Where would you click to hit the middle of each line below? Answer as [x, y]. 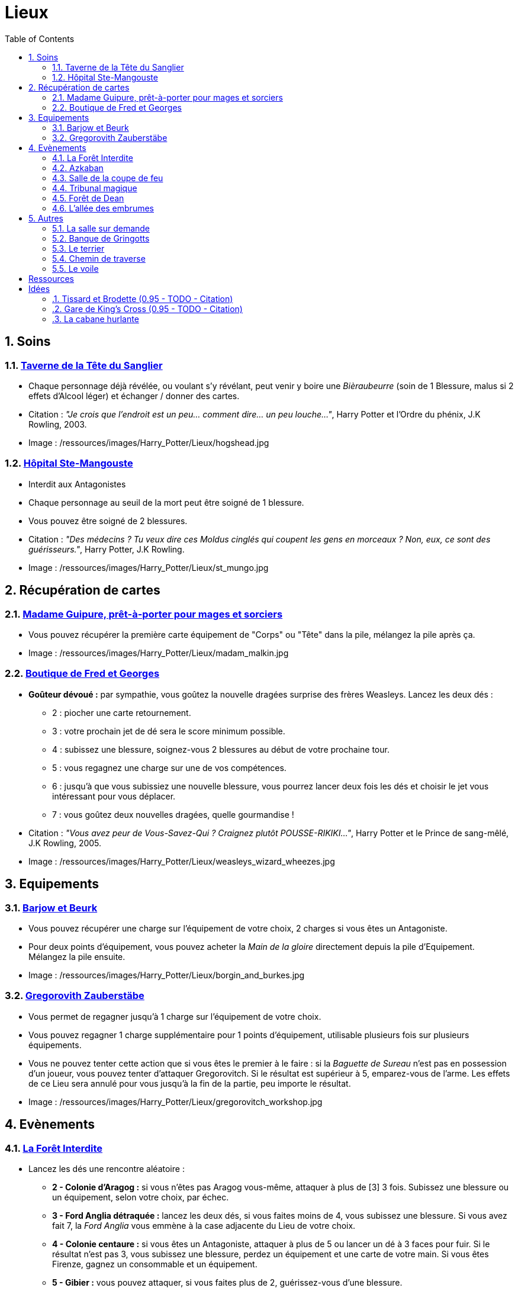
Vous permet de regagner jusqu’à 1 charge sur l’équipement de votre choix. [175, 1016]
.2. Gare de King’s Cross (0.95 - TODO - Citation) [147, 309]
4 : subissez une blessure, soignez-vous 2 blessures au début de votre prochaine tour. [221, 749]
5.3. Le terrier [78, 248]
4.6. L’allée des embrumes [103, 208]
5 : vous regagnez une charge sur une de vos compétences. [169, 767]
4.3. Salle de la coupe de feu [108, 178]
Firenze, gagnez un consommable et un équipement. [155, 1264]
